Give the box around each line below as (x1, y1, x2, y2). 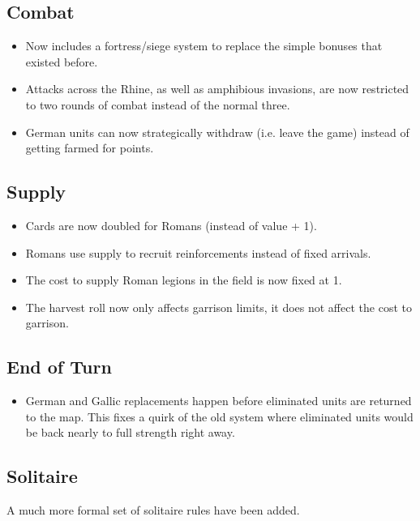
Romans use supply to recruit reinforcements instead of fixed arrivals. (25, 244, 371, 261)
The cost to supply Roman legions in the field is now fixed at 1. (25, 271, 342, 288)
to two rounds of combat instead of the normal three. (25, 96, 290, 113)
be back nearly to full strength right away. (25, 424, 235, 441)
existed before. (25, 53, 98, 70)
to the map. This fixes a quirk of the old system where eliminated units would (25, 408, 414, 425)
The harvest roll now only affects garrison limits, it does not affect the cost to (25, 298, 412, 315)
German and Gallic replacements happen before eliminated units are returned (25, 392, 412, 409)
